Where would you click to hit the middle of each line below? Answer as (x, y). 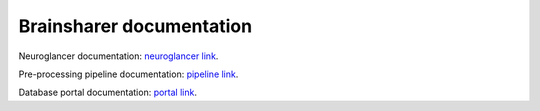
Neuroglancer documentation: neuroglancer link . (118, 56)
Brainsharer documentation (135, 26)
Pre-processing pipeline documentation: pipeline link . (128, 74)
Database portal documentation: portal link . (107, 92)
